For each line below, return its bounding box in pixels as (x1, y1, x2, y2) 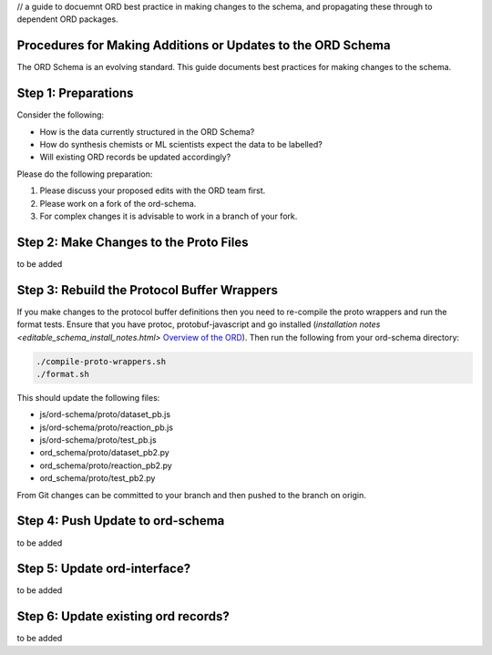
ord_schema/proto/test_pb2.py (39, 473, 156, 484)
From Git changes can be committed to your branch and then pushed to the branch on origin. (16, 489, 366, 500)
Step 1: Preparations (16, 86, 134, 101)
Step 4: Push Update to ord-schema (16, 513, 225, 528)
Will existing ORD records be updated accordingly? (39, 151, 231, 163)
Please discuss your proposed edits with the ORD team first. (39, 185, 266, 196)
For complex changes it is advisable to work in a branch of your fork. (39, 210, 298, 221)
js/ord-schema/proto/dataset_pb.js (39, 409, 171, 420)
